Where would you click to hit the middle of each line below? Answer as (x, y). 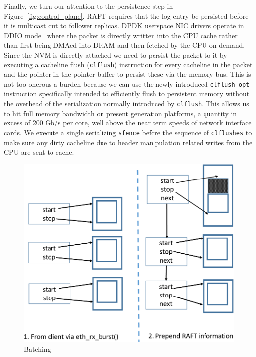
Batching (37, 349)
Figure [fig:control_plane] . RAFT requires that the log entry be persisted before (126, 16)
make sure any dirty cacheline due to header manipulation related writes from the (128, 142)
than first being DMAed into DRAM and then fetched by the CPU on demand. (125, 45)
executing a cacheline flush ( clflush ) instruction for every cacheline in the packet (128, 64)
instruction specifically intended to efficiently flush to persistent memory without (127, 93)
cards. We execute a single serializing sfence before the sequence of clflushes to (128, 132)
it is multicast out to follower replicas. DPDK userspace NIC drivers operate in (124, 26)
